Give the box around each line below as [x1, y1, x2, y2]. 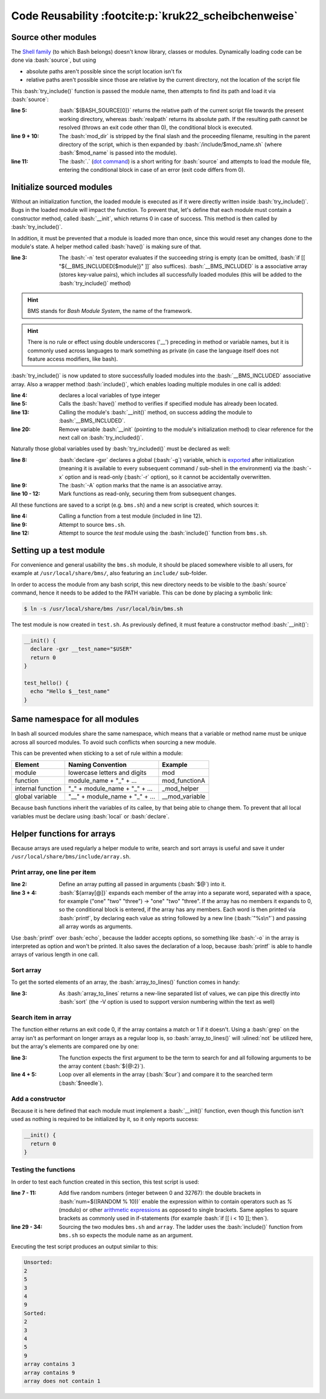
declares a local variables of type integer [59, 392, 161, 399]
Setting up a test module [11, 545, 105, 555]
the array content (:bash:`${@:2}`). [59, 1062, 145, 1070]
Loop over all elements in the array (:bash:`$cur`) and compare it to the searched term [59, 1071, 273, 1078]
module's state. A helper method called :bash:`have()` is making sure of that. [11, 243, 202, 250]
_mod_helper [162, 785, 199, 793]
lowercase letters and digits [68, 769, 147, 777]
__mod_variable [162, 792, 206, 801]
